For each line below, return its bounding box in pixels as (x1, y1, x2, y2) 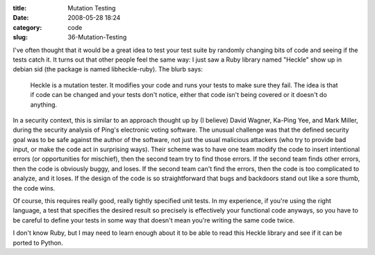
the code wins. (12, 184, 56, 192)
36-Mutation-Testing (67, 33, 127, 42)
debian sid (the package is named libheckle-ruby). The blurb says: (12, 65, 203, 73)
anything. (30, 100, 58, 109)
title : (12, 4, 27, 12)
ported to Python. (12, 238, 63, 247)
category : (12, 23, 42, 31)
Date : (12, 14, 29, 22)
